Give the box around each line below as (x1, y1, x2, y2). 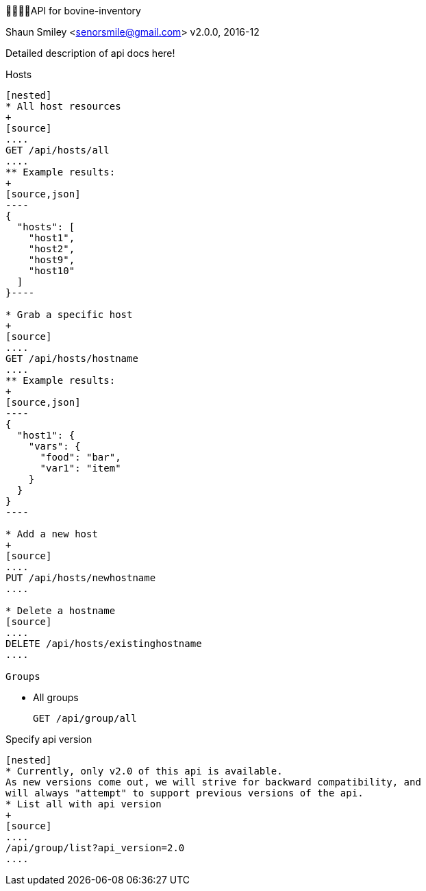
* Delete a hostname (5, 605, 116, 616)
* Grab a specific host (5, 309, 133, 320)
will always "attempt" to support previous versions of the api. (5, 788, 364, 798)
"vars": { (28, 441, 81, 452)
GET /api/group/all (33, 713, 137, 724)
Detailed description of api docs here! (5, 47, 175, 59)
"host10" (28, 265, 75, 276)
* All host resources (5, 101, 121, 112)
